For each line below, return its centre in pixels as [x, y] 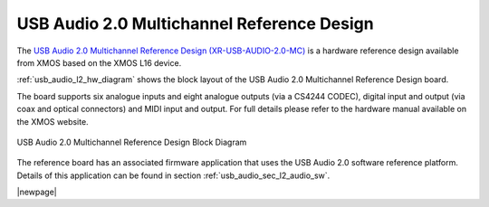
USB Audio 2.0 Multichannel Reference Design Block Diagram [132, 142]
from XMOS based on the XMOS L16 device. [99, 62]
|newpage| [37, 192]
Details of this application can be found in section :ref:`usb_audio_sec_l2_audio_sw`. [173, 175]
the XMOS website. [53, 121]
